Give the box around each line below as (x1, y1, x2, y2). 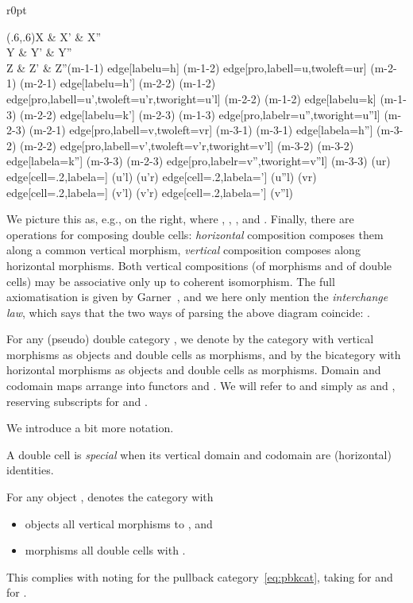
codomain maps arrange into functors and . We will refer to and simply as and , (6, 377, 396, 394)
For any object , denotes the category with (6, 489, 214, 505)
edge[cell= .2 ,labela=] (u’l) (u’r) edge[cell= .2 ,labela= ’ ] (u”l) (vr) (6, 168, 317, 184)
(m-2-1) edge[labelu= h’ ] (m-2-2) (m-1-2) (20, 75, 216, 91)
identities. (6, 462, 54, 478)
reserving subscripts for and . (6, 392, 148, 409)
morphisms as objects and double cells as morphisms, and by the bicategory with (6, 346, 401, 362)
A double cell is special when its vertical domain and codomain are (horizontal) (6, 446, 392, 462)
